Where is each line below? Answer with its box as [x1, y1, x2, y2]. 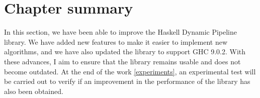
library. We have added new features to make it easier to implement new [4, 36, 227, 47]
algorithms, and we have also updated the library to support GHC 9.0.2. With [4, 46, 246, 57]
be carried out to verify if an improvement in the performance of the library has [4, 76, 250, 86]
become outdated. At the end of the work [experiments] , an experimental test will [4, 66, 256, 76]
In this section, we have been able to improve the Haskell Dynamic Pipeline [4, 27, 237, 37]
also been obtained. [4, 85, 63, 96]
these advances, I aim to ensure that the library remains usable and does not [4, 56, 241, 66]
